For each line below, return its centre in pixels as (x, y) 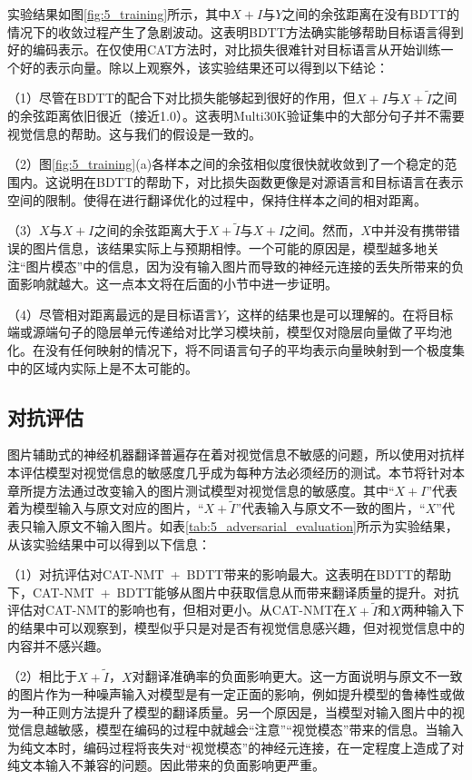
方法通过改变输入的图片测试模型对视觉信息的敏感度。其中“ (220, 490)
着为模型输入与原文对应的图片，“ (106, 508)
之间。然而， (323, 230)
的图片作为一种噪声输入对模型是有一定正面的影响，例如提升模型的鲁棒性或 (230, 694)
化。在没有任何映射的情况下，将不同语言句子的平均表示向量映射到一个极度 (230, 349)
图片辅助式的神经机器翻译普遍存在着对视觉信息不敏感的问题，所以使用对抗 (230, 454)
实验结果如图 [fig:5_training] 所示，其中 (119, 14)
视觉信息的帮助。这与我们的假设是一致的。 (134, 133)
